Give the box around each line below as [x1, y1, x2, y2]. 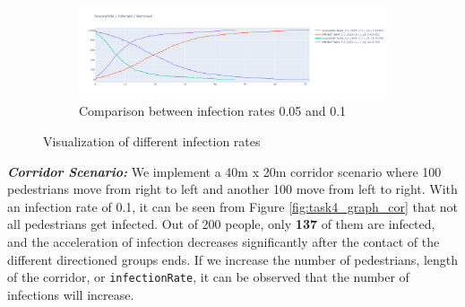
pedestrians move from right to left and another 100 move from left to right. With [7, 180, 458, 198]
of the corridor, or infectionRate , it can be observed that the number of [7, 268, 409, 286]
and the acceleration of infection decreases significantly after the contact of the [7, 232, 440, 250]
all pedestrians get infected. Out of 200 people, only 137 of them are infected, [7, 215, 435, 233]
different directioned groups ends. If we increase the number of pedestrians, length [7, 250, 459, 268]
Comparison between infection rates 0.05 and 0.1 [79, 101, 347, 120]
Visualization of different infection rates [43, 131, 261, 150]
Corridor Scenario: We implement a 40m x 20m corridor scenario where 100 [7, 162, 442, 180]
